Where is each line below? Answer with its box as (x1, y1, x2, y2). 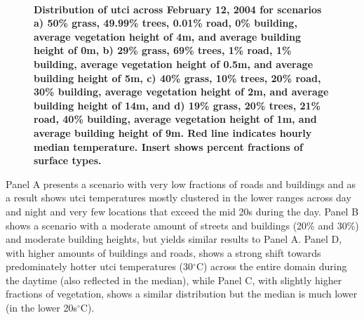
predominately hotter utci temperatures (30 (6, 259, 194, 274)
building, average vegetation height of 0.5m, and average (34, 56, 314, 71)
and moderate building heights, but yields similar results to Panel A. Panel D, (6, 232, 342, 246)
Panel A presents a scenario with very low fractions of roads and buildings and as (6, 176, 356, 191)
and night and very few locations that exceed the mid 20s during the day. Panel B (6, 204, 359, 218)
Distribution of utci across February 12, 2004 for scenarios (34, 1, 322, 16)
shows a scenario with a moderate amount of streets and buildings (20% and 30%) (6, 218, 359, 232)
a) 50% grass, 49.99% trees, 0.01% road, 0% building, (34, 15, 297, 30)
